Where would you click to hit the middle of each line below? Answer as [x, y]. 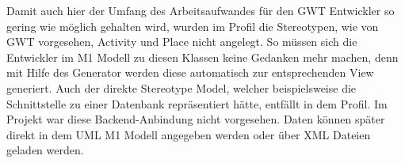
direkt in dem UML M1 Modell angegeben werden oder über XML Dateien [189, 134]
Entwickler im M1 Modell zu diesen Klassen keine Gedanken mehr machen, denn [202, 57]
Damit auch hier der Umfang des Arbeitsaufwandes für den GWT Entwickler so [201, 10]
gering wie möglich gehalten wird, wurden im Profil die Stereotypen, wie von [193, 26]
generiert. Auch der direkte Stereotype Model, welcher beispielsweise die [181, 87]
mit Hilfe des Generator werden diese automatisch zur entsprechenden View [190, 72]
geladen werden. [45, 150]
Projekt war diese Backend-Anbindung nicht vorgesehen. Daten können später [196, 119]
